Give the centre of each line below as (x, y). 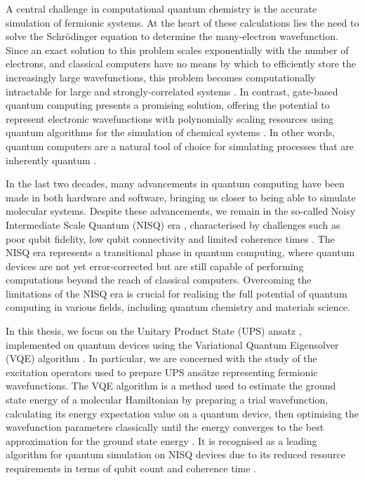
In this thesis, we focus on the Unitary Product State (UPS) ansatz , (154, 331)
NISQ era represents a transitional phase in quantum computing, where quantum (180, 252)
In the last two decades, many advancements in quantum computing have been (175, 184)
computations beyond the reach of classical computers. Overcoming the (159, 280)
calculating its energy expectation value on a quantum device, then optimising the (182, 413)
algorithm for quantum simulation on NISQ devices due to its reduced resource (175, 454)
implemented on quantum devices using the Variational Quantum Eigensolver (172, 344)
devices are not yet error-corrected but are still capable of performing (155, 266)
